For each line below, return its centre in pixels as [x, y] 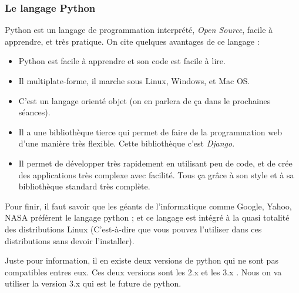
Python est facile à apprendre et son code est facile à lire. [122, 61]
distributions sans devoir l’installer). [70, 240]
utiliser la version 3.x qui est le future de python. [93, 283]
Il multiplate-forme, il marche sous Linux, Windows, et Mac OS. [134, 81]
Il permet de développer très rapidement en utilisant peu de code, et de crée [155, 163]
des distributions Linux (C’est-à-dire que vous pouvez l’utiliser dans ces [133, 229]
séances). [34, 112]
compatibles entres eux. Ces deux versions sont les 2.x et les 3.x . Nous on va [143, 272]
